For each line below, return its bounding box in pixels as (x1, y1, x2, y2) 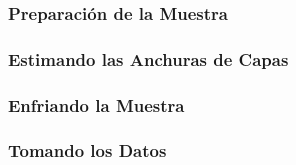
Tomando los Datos (8, 138, 167, 163)
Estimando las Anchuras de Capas (8, 46, 289, 71)
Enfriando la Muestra (8, 92, 185, 117)
